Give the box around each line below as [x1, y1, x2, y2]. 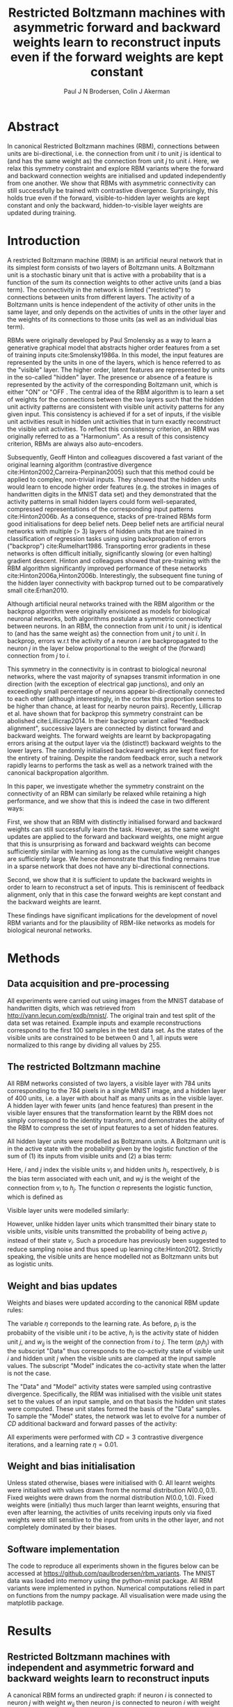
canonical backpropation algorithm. [7, 768, 109, 777]
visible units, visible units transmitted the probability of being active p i [7, 1227, 207, 1237]
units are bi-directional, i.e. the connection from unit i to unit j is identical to [7, 149, 222, 157]
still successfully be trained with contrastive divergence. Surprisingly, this [7, 186, 218, 194]
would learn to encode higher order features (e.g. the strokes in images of [7, 482, 219, 491]
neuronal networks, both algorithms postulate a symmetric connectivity [7, 614, 212, 622]
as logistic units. [7, 1260, 54, 1268]
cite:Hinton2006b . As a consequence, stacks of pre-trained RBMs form [7, 512, 211, 520]
